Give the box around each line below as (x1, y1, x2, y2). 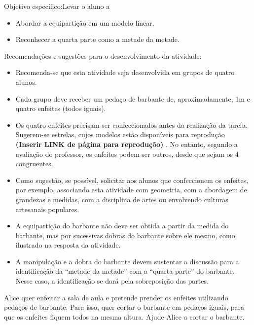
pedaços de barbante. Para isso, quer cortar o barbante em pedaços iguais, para (4, 302, 244, 312)
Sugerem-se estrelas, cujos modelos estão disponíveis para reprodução (15, 129, 225, 140)
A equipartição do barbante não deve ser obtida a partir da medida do (15, 220, 229, 231)
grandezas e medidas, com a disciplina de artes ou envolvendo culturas (15, 194, 228, 204)
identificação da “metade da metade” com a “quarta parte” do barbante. (15, 266, 235, 276)
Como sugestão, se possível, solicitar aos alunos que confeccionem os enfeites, (15, 175, 249, 185)
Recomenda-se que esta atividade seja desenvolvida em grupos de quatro (15, 67, 235, 77)
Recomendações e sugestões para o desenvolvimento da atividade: (4, 50, 202, 61)
